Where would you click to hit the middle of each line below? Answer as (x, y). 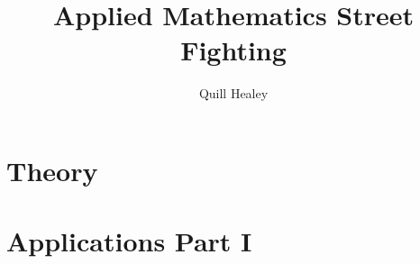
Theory (52, 170)
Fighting (233, 50)
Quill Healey (233, 93)
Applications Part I (129, 241)
